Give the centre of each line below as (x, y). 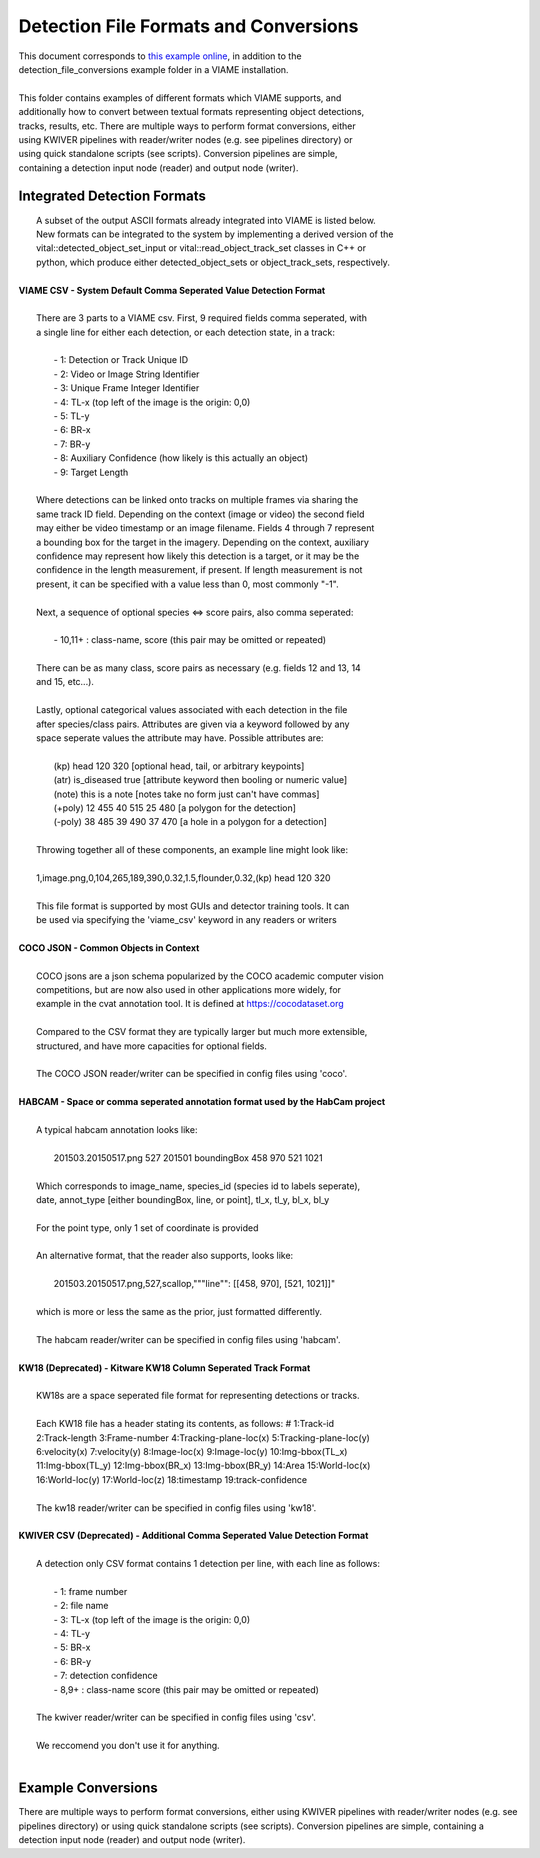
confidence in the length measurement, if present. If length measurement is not (199, 570)
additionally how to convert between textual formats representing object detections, (191, 112)
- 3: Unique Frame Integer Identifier (126, 388)
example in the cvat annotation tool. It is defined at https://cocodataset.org (190, 1004)
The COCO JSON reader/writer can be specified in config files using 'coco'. (192, 1074)
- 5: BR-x (72, 1647)
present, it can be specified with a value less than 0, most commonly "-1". (187, 584)
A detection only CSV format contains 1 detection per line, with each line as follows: (208, 1564)
